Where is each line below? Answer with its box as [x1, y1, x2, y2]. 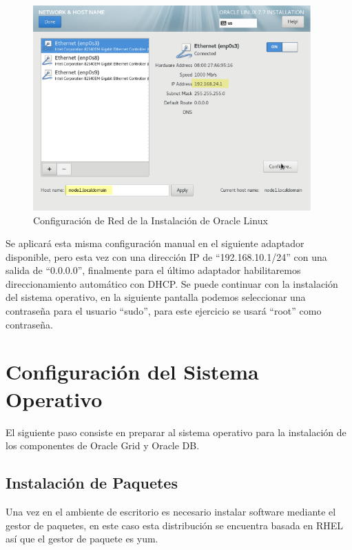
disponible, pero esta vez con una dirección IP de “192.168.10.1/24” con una [6, 249, 327, 264]
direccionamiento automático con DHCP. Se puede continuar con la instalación [6, 276, 338, 291]
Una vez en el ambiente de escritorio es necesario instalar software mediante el [6, 504, 336, 518]
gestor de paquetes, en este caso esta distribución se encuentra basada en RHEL [6, 518, 344, 532]
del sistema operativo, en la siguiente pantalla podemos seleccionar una [6, 290, 306, 304]
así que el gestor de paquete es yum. [6, 531, 158, 546]
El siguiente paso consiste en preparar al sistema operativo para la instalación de [6, 424, 346, 439]
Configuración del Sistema [6, 357, 259, 386]
